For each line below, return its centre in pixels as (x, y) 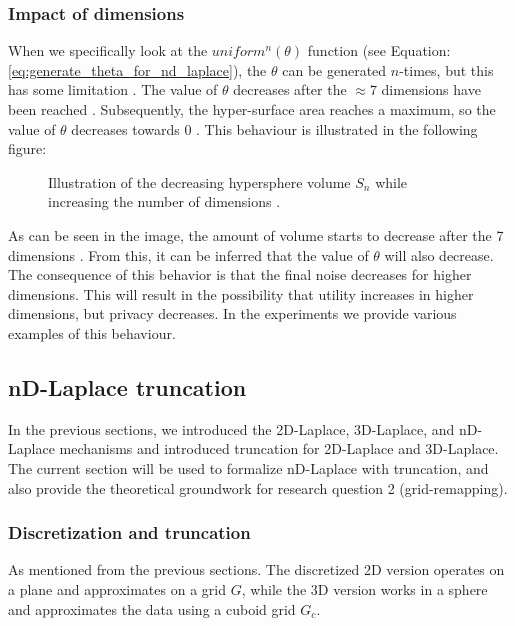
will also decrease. (439, 254)
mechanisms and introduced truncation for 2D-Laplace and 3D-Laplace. (279, 448)
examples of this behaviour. (92, 332)
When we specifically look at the (108, 50)
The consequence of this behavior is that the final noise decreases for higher (240, 274)
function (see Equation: (379, 50)
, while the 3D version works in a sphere (364, 588)
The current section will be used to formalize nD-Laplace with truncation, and (248, 467)
